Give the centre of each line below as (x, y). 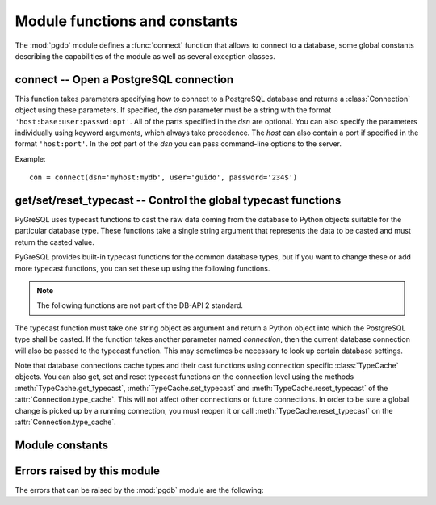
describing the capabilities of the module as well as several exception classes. (145, 56)
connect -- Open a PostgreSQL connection (124, 80)
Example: (30, 158)
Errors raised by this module (88, 471)
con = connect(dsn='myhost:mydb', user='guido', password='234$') (163, 177)
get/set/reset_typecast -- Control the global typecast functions (178, 200)
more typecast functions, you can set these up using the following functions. (143, 268)
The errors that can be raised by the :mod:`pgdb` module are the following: (139, 490)
